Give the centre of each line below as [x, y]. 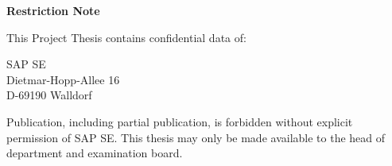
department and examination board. [95, 153]
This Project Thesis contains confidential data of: [126, 37]
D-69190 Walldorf [49, 95]
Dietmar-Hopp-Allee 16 [63, 79]
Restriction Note [53, 10]
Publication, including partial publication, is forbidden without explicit [180, 121]
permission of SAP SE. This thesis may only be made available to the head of [196, 137]
